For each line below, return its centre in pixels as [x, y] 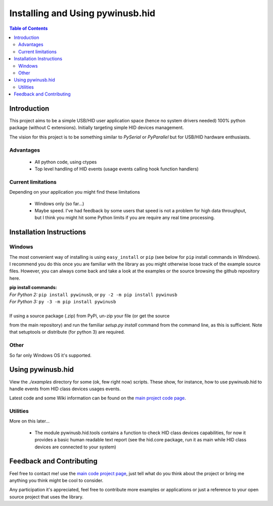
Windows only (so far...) [59, 203]
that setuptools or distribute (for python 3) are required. [67, 332]
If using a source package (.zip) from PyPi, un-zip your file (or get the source [89, 315]
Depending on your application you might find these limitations [75, 192]
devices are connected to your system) [75, 447]
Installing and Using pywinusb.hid [82, 13]
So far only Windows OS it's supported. [51, 355]
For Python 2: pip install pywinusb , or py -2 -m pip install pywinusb [93, 294]
